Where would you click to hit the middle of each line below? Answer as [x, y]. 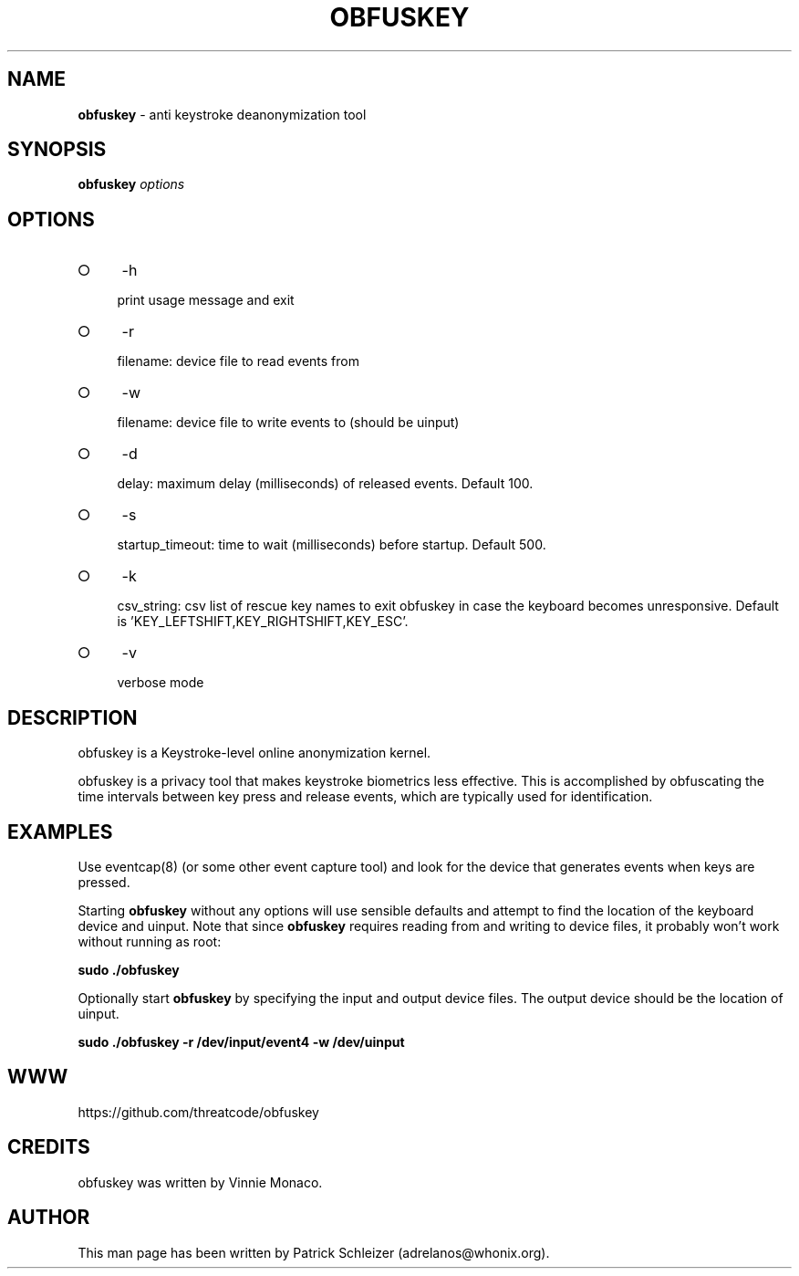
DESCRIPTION [73, 717]
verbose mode [161, 683]
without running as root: [150, 941]
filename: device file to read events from [238, 361]
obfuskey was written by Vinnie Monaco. [200, 1182]
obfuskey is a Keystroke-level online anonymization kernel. [254, 753]
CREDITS [49, 1147]
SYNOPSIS [57, 150]
